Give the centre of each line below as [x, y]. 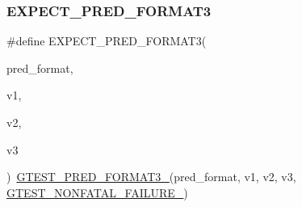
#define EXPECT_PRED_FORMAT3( [107, 41]
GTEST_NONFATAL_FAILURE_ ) [97, 192]
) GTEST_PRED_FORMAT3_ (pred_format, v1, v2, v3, [151, 177]
